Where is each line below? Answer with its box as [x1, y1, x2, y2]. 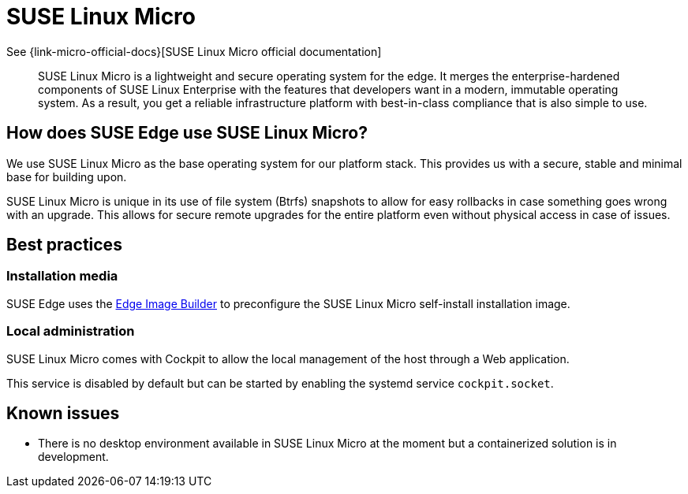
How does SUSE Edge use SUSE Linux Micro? [6, 123, 368, 143]
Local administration [6, 323, 135, 340]
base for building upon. [6, 169, 127, 184]
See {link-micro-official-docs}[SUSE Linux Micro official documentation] [6, 44, 382, 58]
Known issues [6, 403, 120, 423]
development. [38, 450, 109, 464]
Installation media [6, 268, 118, 284]
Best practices [6, 235, 122, 255]
